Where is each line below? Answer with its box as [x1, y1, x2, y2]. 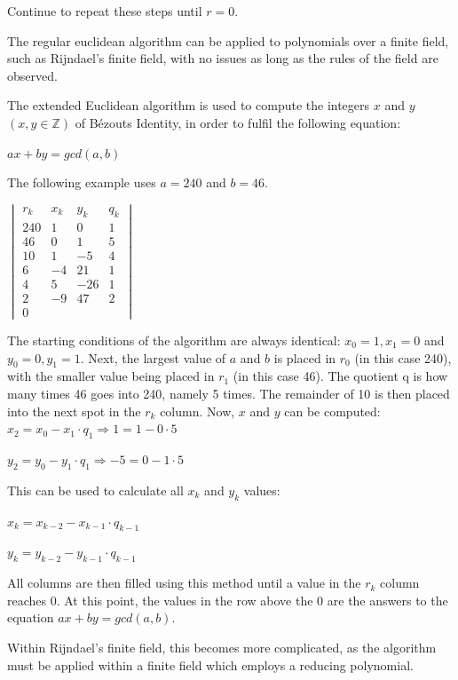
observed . [7, 66, 58, 84]
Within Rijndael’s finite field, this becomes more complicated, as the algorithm [7, 637, 437, 656]
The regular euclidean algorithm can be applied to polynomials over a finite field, [7, 31, 449, 50]
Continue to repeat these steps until [7, 2, 202, 20]
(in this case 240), [354, 348, 452, 367]
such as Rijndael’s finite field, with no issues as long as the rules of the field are [7, 49, 438, 67]
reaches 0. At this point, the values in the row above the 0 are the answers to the [7, 590, 448, 609]
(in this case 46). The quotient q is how [233, 367, 448, 385]
